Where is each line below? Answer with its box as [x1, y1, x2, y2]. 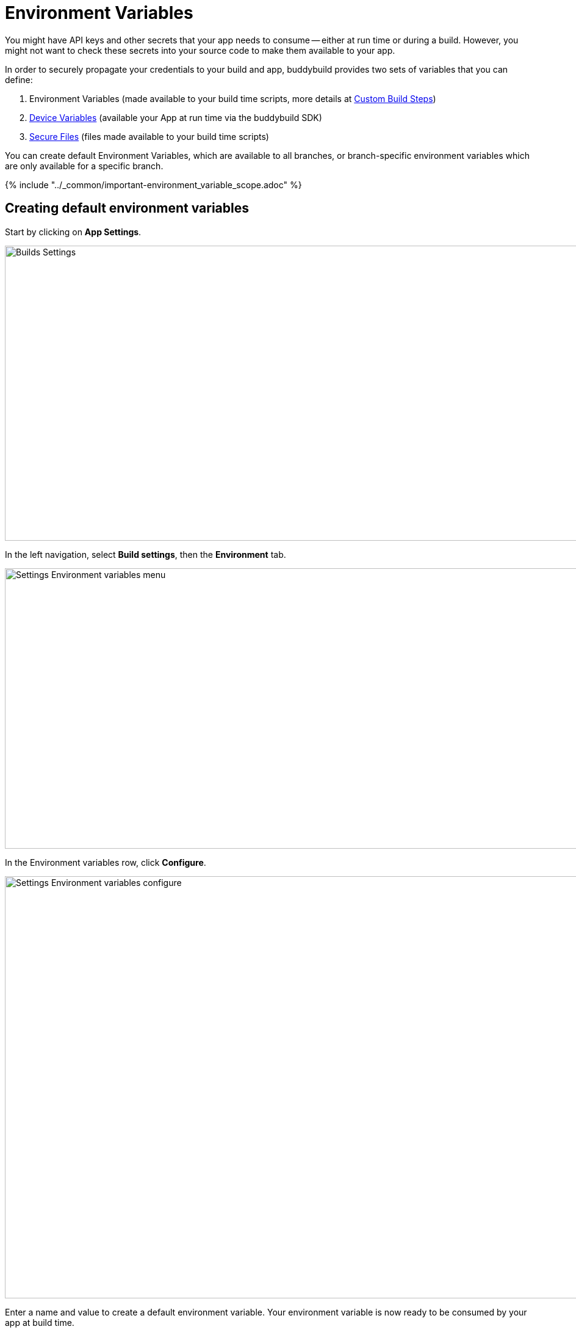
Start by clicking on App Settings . [5, 226, 142, 237]
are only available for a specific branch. [5, 160, 164, 171]
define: [5, 74, 33, 85]
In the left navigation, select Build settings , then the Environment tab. [5, 549, 286, 560]
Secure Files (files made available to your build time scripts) [29, 131, 269, 142]
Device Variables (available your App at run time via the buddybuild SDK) [29, 112, 322, 123]
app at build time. [5, 1317, 74, 1328]
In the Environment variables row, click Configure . [5, 857, 206, 868]
